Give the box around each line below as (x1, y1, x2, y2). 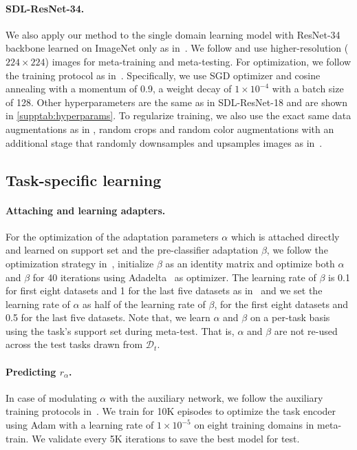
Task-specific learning (6, 169, 162, 190)
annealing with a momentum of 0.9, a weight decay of (6, 81, 232, 96)
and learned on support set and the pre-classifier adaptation (6, 243, 259, 257)
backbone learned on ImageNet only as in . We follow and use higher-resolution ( (6, 41, 349, 55)
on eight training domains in (194, 418, 314, 432)
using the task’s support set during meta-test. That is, (6, 323, 235, 338)
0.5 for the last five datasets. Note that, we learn (6, 310, 210, 325)
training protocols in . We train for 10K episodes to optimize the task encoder (6, 404, 336, 418)
